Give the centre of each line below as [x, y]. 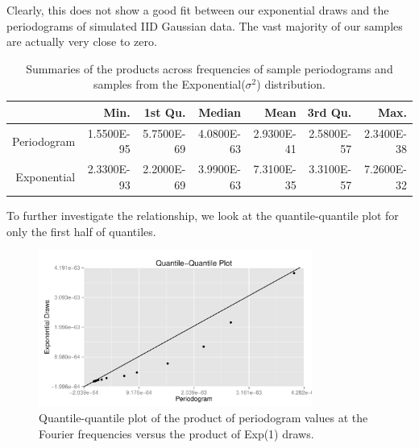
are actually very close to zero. [82, 41]
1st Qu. [165, 112]
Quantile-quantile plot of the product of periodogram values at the [203, 418]
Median [220, 112]
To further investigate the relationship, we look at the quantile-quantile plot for [203, 215]
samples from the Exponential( [169, 84]
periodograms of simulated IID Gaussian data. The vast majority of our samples [205, 25]
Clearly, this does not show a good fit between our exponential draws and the [198, 10]
